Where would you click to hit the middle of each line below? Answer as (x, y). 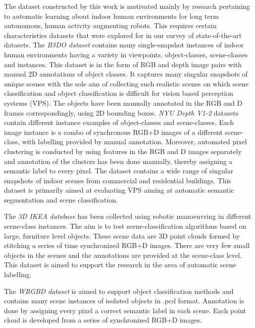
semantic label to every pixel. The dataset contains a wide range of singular (119, 171)
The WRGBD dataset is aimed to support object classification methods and (119, 291)
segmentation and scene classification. (61, 199)
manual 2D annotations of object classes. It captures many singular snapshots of (126, 74)
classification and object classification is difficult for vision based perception (119, 93)
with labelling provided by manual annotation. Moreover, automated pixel (134, 142)
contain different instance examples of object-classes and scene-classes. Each (119, 122)
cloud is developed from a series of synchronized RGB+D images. (103, 320)
